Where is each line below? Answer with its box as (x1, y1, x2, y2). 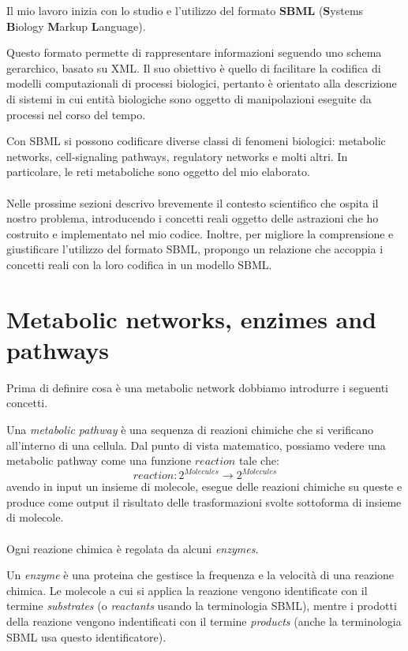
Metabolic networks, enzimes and (6, 302, 377, 335)
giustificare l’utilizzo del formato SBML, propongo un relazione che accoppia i (6, 241, 384, 257)
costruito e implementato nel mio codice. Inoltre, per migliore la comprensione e (6, 225, 394, 241)
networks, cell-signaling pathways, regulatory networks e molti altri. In (6, 148, 348, 164)
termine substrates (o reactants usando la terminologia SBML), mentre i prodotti (6, 597, 397, 614)
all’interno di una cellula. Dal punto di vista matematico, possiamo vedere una (6, 436, 386, 453)
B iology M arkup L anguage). (6, 17, 146, 34)
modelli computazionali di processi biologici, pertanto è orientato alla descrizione (6, 75, 397, 92)
